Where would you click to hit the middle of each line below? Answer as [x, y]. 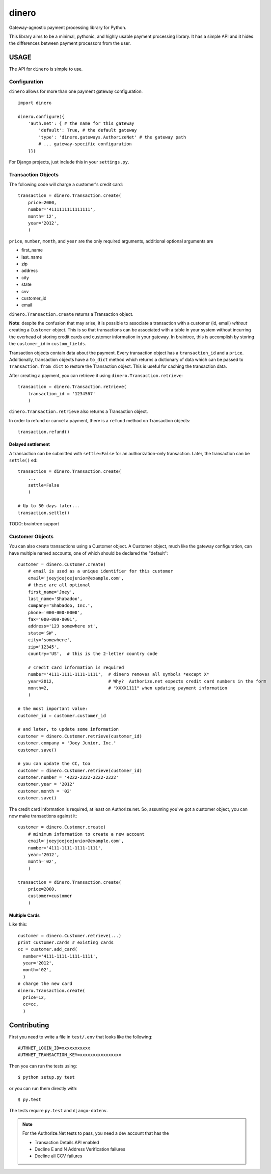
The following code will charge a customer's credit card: [66, 185]
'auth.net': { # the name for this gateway [81, 123]
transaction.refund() [44, 432]
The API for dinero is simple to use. [46, 69]
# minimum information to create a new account [86, 834]
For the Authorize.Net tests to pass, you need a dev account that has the [96, 1133]
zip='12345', [43, 647]
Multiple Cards [25, 915]
